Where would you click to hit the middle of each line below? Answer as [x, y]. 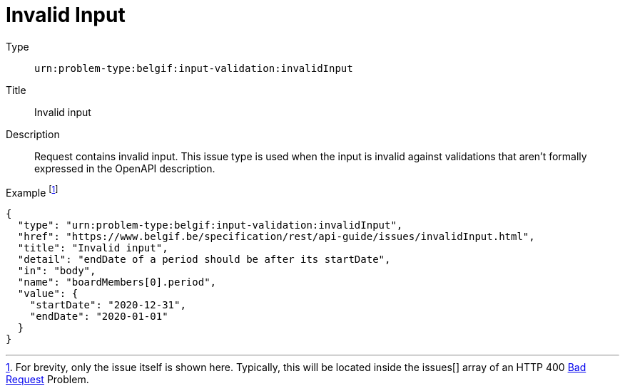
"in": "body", [57, 271]
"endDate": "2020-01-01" [99, 317]
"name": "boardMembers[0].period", [117, 282]
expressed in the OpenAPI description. [125, 168]
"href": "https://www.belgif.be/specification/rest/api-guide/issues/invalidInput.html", [276, 237]
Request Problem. [47, 380]
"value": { [48, 294]
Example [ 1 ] [32, 191]
